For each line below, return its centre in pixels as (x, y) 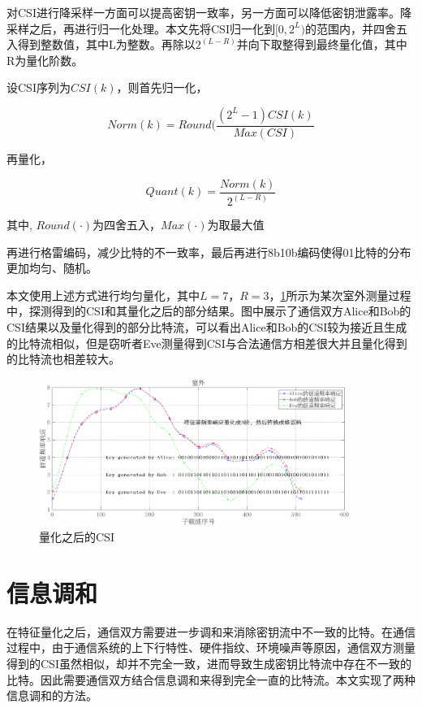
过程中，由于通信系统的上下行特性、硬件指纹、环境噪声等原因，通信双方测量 (211, 647)
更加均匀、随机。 (52, 268)
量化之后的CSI (77, 537)
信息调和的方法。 (52, 695)
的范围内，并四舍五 (356, 28)
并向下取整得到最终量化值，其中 (322, 44)
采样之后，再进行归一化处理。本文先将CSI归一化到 (141, 28)
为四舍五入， (127, 224)
